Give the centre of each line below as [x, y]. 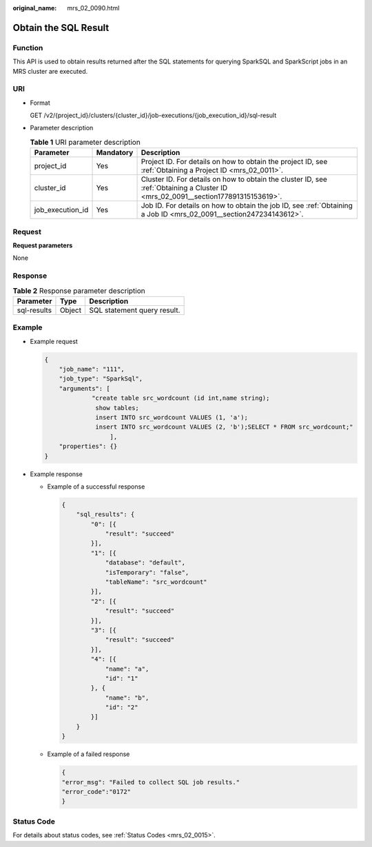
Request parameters [43, 245]
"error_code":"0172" [96, 792]
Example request [54, 341]
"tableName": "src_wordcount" [156, 582]
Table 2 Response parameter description [79, 291]
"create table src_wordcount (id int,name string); [181, 398]
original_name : [35, 8]
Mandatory [115, 153]
